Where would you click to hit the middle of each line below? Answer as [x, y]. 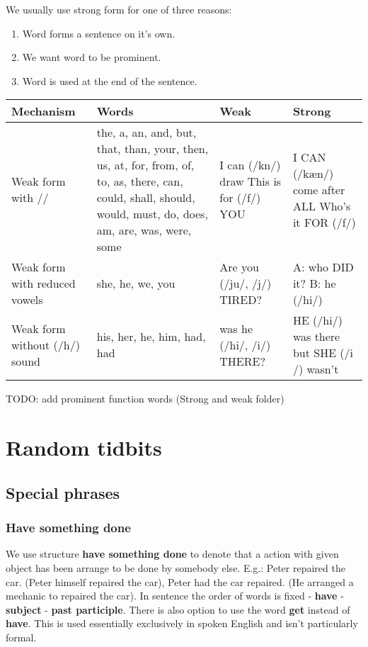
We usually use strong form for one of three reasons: [119, 9]
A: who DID [323, 267]
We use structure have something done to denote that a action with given [172, 554]
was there [316, 337]
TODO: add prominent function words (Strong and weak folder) [145, 399]
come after [319, 189]
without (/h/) [46, 344]
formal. [21, 637]
